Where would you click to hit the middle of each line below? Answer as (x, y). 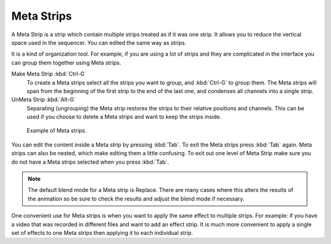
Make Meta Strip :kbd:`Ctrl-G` (49, 74)
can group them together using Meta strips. (66, 63)
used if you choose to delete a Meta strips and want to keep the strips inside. (124, 117)
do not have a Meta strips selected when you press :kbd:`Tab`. (90, 162)
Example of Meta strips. (57, 131)
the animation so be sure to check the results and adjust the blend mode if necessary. (136, 199)
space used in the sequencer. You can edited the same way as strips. (99, 42)
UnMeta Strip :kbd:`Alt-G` (44, 100)
